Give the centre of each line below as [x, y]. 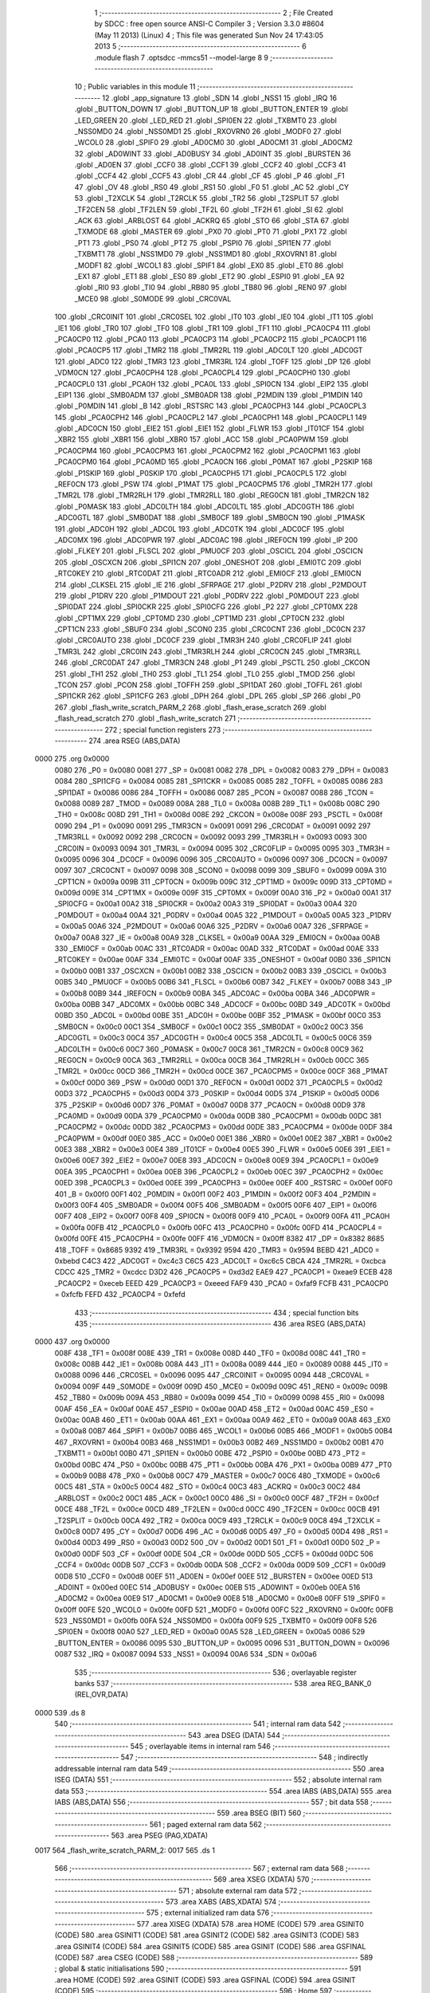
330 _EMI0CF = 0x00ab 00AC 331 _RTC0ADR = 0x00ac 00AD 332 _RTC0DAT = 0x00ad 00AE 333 [217, 949]
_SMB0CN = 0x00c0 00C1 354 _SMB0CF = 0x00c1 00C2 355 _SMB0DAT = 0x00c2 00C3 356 [209, 1026]
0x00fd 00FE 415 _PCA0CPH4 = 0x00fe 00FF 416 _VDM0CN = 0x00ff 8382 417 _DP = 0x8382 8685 [219, 1239]
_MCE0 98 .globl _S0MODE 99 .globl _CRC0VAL [153, 298]
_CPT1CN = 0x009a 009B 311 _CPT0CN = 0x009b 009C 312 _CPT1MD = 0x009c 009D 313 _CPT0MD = [224, 882]
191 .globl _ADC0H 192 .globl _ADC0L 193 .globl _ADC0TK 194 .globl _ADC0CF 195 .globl [199, 529]
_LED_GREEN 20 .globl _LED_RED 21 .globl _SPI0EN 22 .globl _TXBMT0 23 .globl [206, 120]
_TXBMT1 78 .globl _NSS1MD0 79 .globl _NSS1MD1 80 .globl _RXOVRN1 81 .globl [206, 254]
